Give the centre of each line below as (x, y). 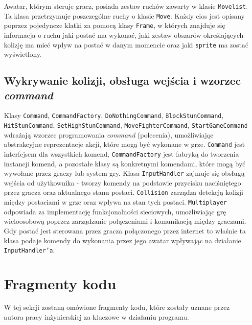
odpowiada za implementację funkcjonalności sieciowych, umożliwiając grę (115, 211)
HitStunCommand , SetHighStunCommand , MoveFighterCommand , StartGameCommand (126, 125)
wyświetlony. (23, 54)
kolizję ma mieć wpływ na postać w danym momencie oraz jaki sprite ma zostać (126, 44)
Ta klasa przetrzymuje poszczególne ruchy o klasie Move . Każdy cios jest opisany (124, 15)
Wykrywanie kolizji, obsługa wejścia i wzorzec (122, 81)
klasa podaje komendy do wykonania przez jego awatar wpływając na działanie (123, 240)
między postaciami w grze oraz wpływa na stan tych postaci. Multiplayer (115, 202)
